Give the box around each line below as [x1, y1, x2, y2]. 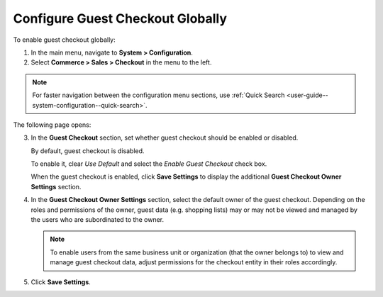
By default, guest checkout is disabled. [30, 146, 145, 155]
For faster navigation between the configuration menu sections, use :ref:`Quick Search [32, 91, 285, 99]
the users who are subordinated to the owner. [30, 215, 165, 224]
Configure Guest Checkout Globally [13, 11, 227, 26]
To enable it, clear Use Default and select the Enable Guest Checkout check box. [30, 159, 267, 168]
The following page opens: [13, 121, 91, 129]
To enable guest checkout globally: [13, 35, 116, 44]
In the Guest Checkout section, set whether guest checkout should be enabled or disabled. [30, 133, 299, 142]
